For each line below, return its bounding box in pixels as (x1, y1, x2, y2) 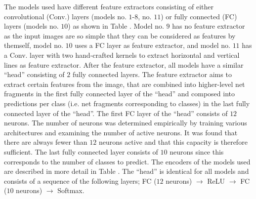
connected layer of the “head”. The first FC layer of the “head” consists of (4, 108, 228, 118)
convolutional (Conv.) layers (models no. (4, 11, 127, 21)
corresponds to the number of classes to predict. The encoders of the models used (4, 156, 251, 166)
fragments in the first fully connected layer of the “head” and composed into (4, 88, 235, 99)
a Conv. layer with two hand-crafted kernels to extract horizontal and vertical (4, 49, 240, 60)
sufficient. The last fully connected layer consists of (4, 146, 158, 157)
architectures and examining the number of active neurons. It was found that (4, 127, 238, 137)
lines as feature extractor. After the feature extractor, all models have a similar (4, 59, 244, 70)
